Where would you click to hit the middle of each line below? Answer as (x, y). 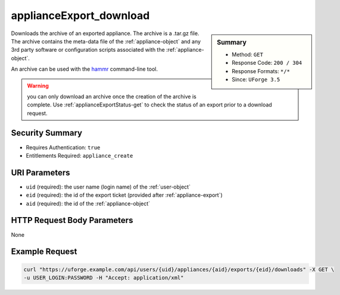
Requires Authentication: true (63, 147)
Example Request (44, 252)
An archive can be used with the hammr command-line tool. (84, 69)
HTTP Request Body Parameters (72, 220)
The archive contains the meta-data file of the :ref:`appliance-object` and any (106, 41)
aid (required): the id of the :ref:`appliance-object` (88, 203)
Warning (38, 86)
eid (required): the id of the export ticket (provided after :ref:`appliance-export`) (124, 195)
